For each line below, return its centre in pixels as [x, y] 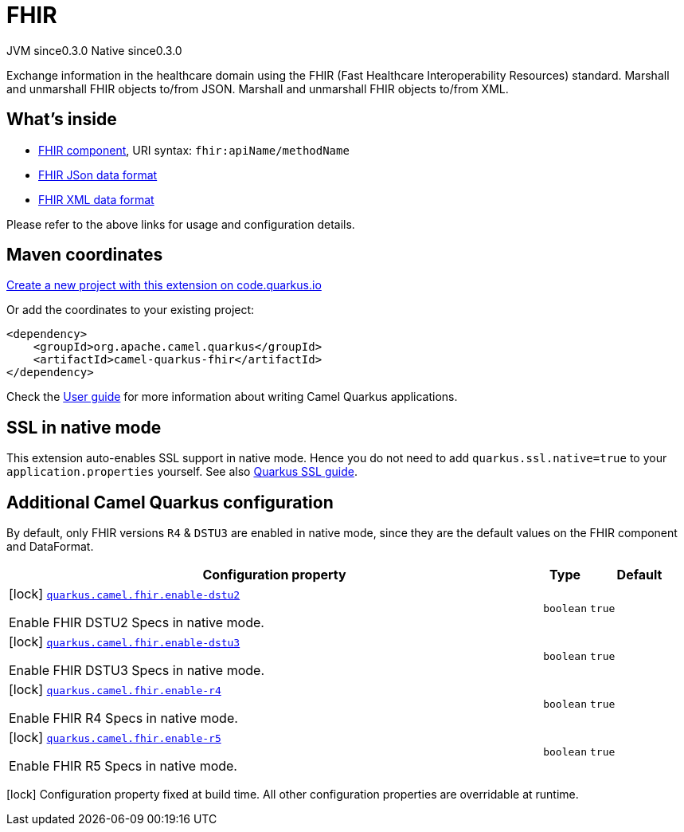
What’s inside [62, 120]
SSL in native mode [84, 427]
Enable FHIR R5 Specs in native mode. [123, 766]
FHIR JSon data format [98, 175]
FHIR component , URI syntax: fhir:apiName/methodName [194, 150]
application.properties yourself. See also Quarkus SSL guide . [182, 472]
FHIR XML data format [96, 199]
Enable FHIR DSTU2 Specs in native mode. [137, 623]
